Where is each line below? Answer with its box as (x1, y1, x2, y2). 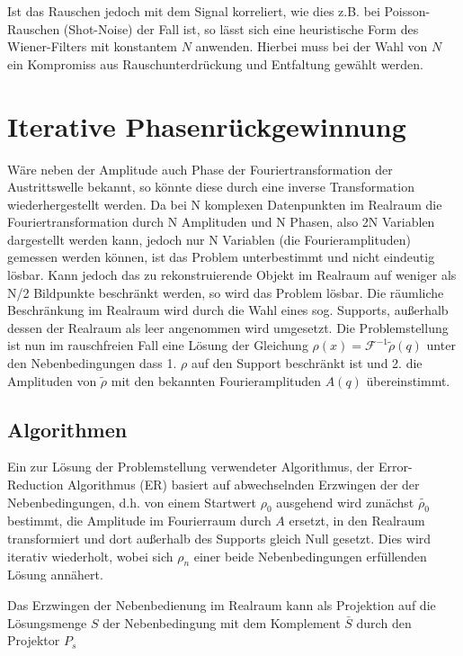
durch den (356, 613, 412, 632)
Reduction (7, 475, 64, 494)
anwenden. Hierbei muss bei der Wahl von (195, 37, 428, 56)
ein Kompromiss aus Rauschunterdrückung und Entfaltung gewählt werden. (7, 54, 423, 73)
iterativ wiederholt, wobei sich (7, 546, 174, 565)
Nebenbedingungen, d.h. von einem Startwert (7, 492, 257, 511)
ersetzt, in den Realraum (289, 511, 425, 530)
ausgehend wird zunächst (276, 492, 414, 511)
